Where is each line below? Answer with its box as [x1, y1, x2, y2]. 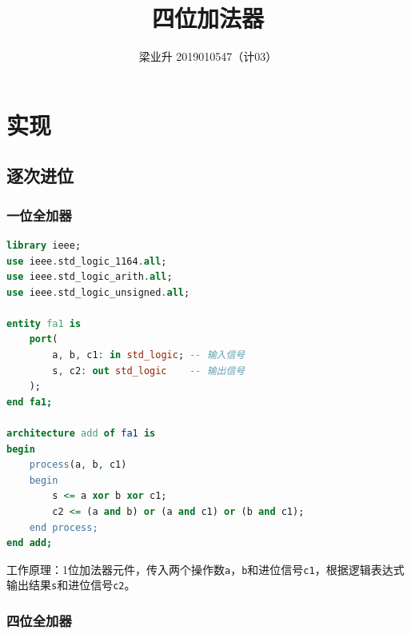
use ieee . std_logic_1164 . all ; [6, 255, 167, 267]
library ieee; [6, 239, 82, 251]
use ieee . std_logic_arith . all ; [6, 271, 173, 283]
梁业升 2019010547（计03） [138, 48, 277, 65]
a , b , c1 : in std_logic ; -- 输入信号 [52, 349, 245, 361]
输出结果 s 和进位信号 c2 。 [6, 576, 136, 593]
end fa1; [6, 396, 53, 408]
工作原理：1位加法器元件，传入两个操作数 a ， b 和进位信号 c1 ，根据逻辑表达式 [6, 560, 405, 577]
